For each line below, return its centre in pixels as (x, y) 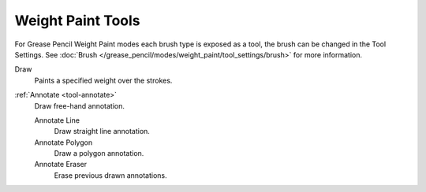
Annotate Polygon (64, 142)
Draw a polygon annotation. (99, 153)
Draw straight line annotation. (102, 131)
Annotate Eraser (61, 164)
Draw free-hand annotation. (80, 105)
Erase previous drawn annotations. (110, 175)
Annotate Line (57, 120)
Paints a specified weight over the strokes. (103, 80)
